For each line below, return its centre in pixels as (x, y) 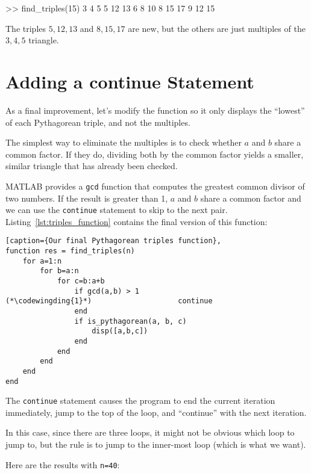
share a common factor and (251, 198)
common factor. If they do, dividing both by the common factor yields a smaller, (155, 154)
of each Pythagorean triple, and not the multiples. (98, 122)
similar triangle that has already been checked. (92, 166)
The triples (26, 28)
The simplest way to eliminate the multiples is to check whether (124, 142)
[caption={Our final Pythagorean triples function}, (113, 241)
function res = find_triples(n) (70, 251)
